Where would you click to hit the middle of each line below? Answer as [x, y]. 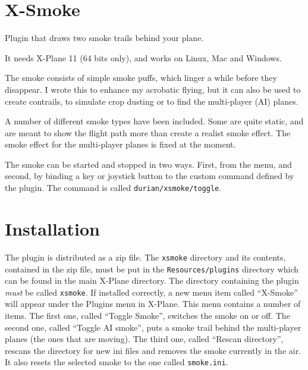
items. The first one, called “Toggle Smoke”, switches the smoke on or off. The [147, 315]
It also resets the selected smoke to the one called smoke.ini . [117, 362]
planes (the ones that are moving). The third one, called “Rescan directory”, [144, 339]
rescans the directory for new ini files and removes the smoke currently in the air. [153, 350]
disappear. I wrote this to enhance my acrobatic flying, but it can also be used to [153, 89]
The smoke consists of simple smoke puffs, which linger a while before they [141, 78]
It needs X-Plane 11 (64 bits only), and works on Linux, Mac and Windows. [143, 57]
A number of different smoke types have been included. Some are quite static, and [154, 121]
